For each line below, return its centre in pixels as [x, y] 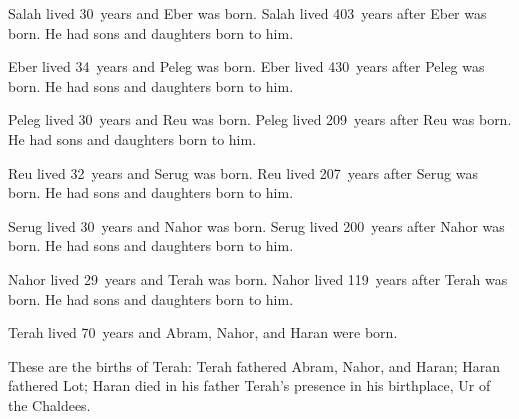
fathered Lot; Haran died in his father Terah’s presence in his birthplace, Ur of [249, 385]
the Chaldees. [49, 404]
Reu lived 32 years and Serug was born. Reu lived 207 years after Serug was [243, 172]
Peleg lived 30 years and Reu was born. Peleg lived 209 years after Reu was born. [260, 119]
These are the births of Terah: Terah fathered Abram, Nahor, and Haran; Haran [254, 365]
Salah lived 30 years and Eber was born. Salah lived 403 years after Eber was [247, 13]
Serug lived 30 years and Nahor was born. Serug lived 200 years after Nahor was [256, 225]
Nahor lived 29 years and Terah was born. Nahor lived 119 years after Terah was [258, 278]
